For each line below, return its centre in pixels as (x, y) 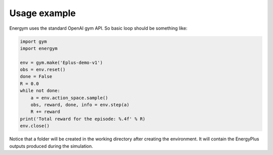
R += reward (45, 112)
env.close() (35, 126)
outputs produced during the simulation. (51, 146)
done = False (36, 76)
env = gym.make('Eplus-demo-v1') (61, 62)
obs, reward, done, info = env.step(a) (80, 105)
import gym (33, 41)
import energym (39, 48)
